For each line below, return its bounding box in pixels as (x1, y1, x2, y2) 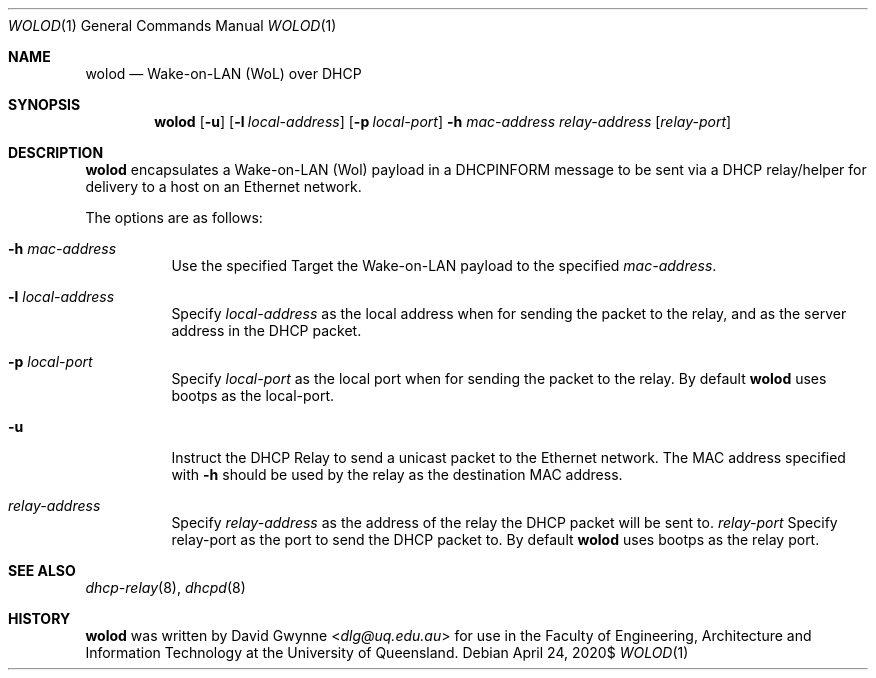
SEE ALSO (8, 562, 76, 579)
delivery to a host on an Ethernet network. (85, 178, 362, 195)
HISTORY (8, 610, 71, 627)
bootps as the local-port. (171, 387, 335, 404)
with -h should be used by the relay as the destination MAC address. (171, 466, 623, 483)
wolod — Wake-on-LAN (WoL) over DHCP (85, 65, 362, 82)
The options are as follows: (85, 209, 263, 226)
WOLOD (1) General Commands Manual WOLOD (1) (8, 17, 337, 34)
